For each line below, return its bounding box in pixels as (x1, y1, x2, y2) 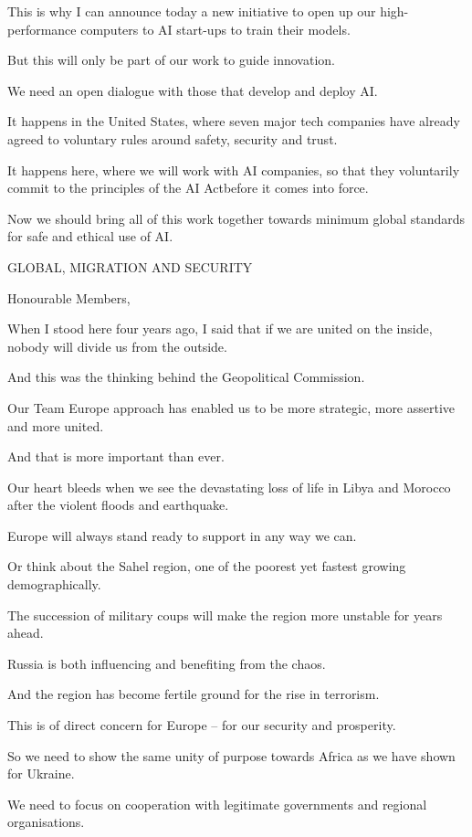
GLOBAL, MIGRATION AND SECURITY (7, 257, 253, 276)
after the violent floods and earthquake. (7, 495, 229, 514)
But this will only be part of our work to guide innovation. (7, 50, 335, 69)
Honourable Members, (7, 288, 131, 307)
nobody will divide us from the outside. (7, 336, 227, 355)
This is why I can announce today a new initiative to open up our (7, 2, 376, 20)
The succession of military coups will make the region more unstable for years (7, 605, 443, 624)
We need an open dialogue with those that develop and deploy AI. (7, 80, 378, 100)
